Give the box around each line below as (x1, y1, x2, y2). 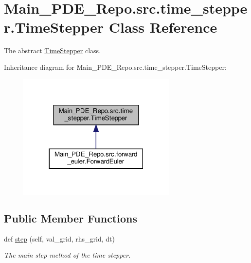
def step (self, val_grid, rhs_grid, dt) (4, 233, 115, 243)
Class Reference (108, 17, 217, 37)
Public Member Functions (4, 210, 137, 225)
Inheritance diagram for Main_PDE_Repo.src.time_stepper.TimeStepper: (4, 61, 227, 72)
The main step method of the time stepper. (4, 250, 131, 260)
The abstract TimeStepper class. (4, 45, 101, 56)
